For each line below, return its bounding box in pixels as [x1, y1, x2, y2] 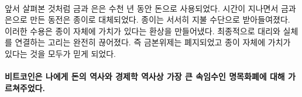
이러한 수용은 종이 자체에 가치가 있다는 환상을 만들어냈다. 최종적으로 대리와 [5, 24, 280, 37]
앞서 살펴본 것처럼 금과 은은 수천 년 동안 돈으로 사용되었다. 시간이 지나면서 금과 [5, 2, 296, 14]
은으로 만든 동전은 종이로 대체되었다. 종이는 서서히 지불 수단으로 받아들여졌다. [5, 13, 290, 26]
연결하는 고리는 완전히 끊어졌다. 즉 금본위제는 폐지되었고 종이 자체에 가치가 [15, 36, 291, 48]
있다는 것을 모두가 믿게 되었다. [5, 47, 116, 59]
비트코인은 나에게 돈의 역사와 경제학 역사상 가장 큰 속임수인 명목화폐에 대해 [5, 70, 285, 82]
